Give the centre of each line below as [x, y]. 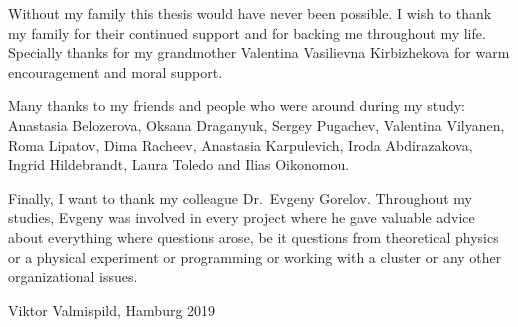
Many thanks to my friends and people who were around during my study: [236, 105]
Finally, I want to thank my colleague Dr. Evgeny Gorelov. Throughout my [240, 197]
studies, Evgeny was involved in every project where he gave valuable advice [241, 217]
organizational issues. [73, 276]
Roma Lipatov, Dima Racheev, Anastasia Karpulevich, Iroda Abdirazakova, [240, 144]
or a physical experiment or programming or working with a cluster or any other [255, 256]
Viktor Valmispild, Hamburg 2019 [112, 309]
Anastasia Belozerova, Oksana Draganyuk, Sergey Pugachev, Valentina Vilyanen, [256, 124]
